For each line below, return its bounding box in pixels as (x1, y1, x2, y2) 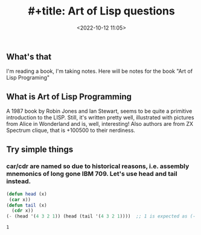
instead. (6, 177, 31, 186)
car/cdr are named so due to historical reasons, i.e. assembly (6, 162, 190, 171)
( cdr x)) (11, 208, 34, 214)
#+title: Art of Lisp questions (28, 4, 175, 18)
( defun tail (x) (6, 202, 47, 208)
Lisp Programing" (6, 74, 50, 81)
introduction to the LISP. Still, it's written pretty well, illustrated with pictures (6, 114, 194, 121)
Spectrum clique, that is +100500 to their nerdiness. (6, 127, 136, 134)
